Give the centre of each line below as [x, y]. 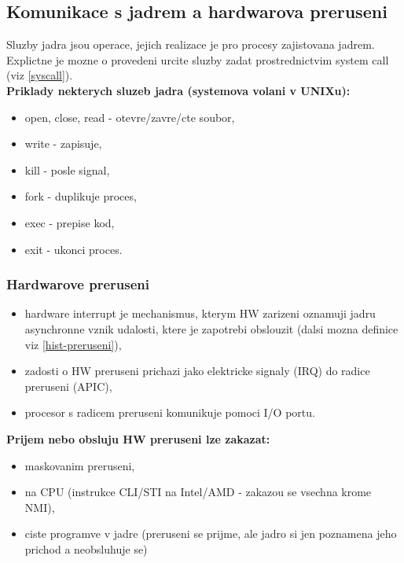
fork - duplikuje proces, [81, 196]
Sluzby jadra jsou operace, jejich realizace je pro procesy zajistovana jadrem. [191, 44]
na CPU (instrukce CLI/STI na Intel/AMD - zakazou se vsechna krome [198, 492]
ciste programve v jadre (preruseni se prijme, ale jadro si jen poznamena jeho [211, 534]
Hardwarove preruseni [78, 284]
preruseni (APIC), [68, 386]
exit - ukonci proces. [73, 249]
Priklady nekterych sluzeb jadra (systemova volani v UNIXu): [178, 90]
